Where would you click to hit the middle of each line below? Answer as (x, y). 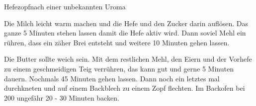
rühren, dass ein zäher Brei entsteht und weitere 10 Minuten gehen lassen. (117, 42)
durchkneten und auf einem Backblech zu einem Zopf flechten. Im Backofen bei (125, 88)
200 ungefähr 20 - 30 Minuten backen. (62, 97)
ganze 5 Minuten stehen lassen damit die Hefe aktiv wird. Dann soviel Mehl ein (125, 33)
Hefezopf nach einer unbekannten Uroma (65, 6)
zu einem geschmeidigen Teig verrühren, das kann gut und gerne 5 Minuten (119, 68)
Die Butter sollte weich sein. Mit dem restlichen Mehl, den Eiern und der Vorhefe (128, 59)
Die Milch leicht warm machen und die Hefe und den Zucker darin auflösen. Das (126, 23)
